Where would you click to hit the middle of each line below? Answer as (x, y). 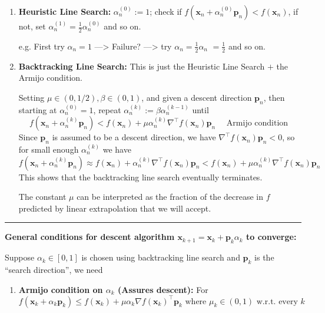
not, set (32, 26)
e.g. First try (42, 46)
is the (264, 257)
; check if (166, 11)
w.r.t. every (277, 302)
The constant (42, 197)
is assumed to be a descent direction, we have (134, 137)
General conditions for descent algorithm (90, 237)
